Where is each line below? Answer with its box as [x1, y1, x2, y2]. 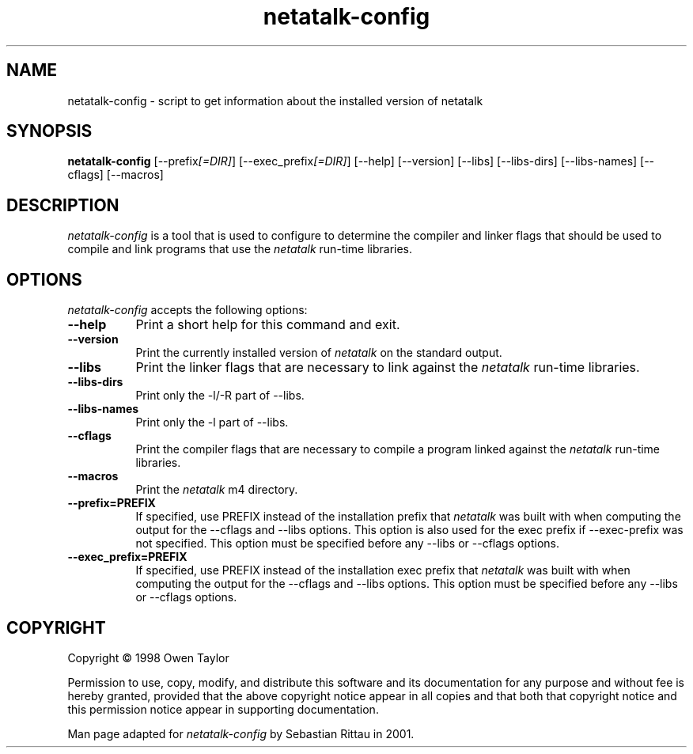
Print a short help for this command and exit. [135, 316, 400, 333]
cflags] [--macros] [67, 168, 164, 182]
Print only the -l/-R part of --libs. [135, 388, 305, 403]
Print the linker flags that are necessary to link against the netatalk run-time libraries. [135, 359, 640, 376]
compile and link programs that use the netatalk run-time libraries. [67, 242, 413, 256]
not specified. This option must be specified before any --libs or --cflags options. [135, 536, 559, 551]
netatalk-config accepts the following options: [67, 303, 308, 317]
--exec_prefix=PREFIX [67, 550, 187, 564]
